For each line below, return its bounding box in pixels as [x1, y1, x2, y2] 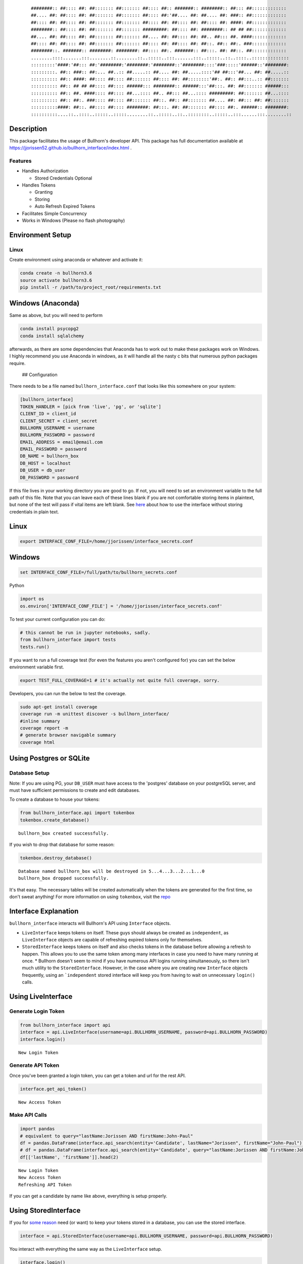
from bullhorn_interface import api [20, 1022, 111, 1028]
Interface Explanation [9, 907, 79, 916]
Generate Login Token [9, 1008, 65, 1015]
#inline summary [20, 718, 61, 724]
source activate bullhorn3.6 [20, 277, 92, 283]
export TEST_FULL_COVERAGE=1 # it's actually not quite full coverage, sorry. [20, 678, 220, 683]
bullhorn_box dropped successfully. [18, 875, 109, 881]
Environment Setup [9, 231, 72, 239]
